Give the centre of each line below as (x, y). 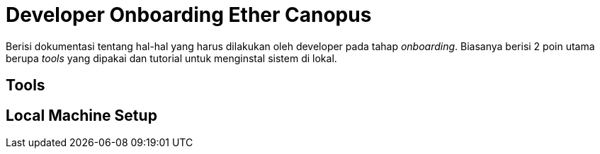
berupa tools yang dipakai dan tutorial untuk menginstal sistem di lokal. (171, 58)
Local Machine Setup (81, 115)
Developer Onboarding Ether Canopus (189, 15)
